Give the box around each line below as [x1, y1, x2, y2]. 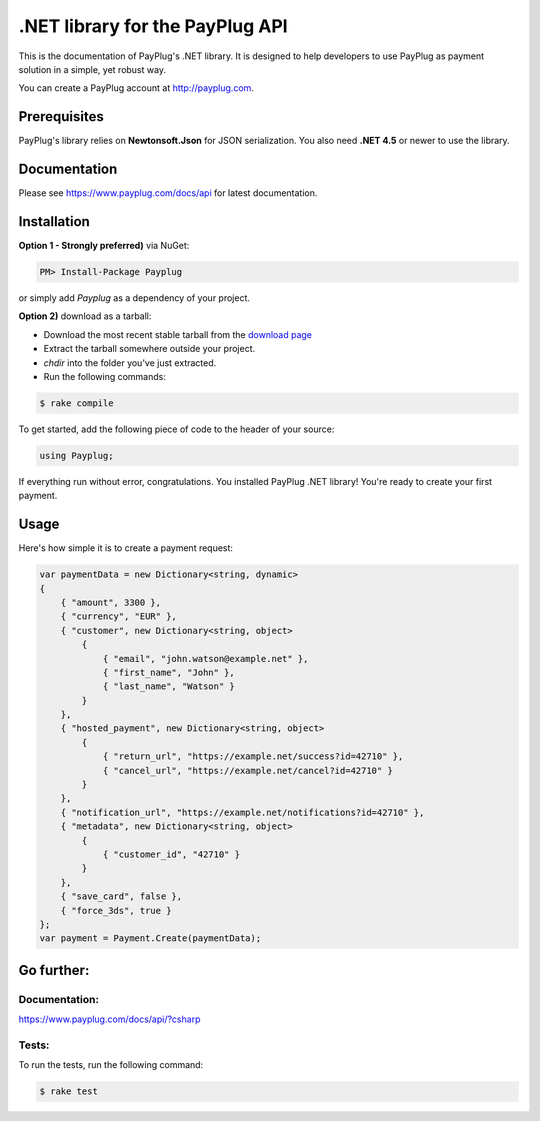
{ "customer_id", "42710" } [102, 849, 240, 860]
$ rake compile [39, 397, 114, 409]
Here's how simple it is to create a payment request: [18, 542, 234, 554]
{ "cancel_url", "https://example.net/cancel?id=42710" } [102, 765, 394, 776]
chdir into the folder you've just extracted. [43, 356, 217, 369]
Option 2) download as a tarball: [18, 310, 152, 322]
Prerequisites [18, 108, 104, 125]
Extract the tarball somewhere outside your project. [43, 343, 256, 355]
